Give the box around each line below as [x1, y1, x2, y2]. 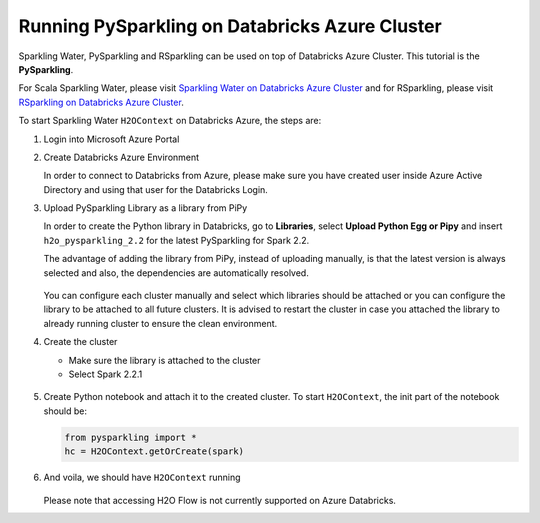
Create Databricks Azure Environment [43, 151, 200, 163]
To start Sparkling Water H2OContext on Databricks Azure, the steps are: [18, 115, 322, 127]
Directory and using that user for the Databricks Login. [43, 183, 269, 195]
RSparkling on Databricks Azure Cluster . [18, 96, 184, 108]
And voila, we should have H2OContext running [43, 471, 241, 484]
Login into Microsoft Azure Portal [43, 133, 180, 145]
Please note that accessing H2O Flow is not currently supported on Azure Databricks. [43, 494, 397, 506]
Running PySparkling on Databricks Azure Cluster [18, 15, 442, 37]
